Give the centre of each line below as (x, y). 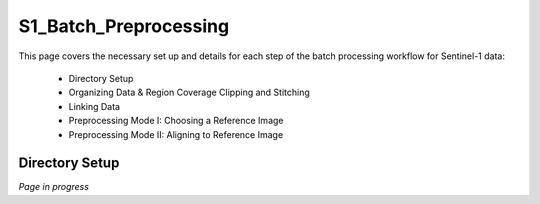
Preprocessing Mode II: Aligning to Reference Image (176, 134)
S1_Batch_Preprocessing (124, 26)
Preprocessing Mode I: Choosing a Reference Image (176, 121)
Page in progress (54, 187)
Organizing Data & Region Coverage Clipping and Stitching (189, 92)
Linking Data (94, 106)
